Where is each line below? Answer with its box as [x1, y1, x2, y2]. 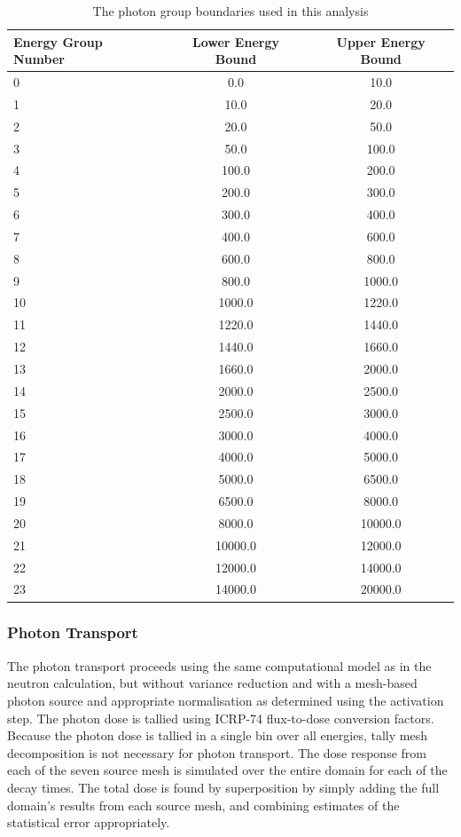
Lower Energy [192, 32, 279, 51]
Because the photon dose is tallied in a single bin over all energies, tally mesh [7, 726, 427, 745]
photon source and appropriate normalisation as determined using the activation [7, 691, 444, 709]
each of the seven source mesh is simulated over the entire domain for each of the [7, 761, 448, 779]
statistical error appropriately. [7, 813, 170, 832]
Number [13, 50, 65, 68]
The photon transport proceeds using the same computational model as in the [7, 656, 432, 675]
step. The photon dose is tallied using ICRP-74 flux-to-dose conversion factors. [7, 708, 434, 727]
